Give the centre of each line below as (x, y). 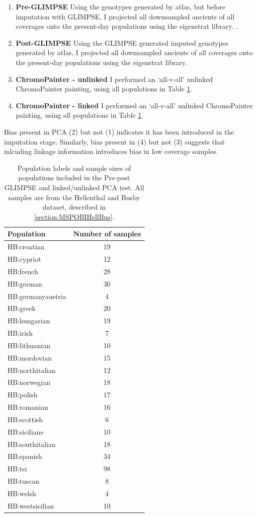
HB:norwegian (29, 382)
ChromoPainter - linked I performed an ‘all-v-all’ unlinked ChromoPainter (134, 105)
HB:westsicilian (31, 505)
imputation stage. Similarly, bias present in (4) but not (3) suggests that (115, 141)
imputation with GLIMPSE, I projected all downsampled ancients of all (125, 16)
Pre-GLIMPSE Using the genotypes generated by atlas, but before (121, 6)
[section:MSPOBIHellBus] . (74, 216)
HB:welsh (22, 493)
